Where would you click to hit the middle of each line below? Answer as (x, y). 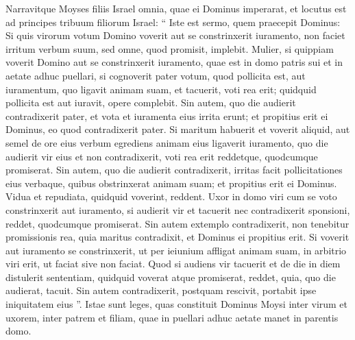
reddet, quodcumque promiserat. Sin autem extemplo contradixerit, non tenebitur (177, 223)
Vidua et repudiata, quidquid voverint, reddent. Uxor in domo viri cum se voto (171, 196)
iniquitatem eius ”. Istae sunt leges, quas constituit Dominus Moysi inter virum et (177, 304)
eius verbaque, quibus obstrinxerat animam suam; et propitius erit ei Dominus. (171, 183)
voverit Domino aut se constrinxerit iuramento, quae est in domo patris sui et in (174, 62)
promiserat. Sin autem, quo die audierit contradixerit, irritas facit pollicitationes (174, 170)
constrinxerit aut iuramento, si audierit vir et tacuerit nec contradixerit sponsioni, (178, 209)
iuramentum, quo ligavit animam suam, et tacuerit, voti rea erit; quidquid (161, 89)
